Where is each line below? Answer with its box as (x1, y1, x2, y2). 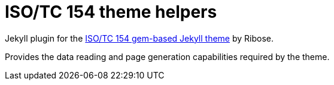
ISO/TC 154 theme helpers (5, 2, 217, 22)
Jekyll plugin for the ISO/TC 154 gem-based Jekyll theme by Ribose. (5, 33, 274, 43)
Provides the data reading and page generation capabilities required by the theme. (5, 51, 330, 62)
